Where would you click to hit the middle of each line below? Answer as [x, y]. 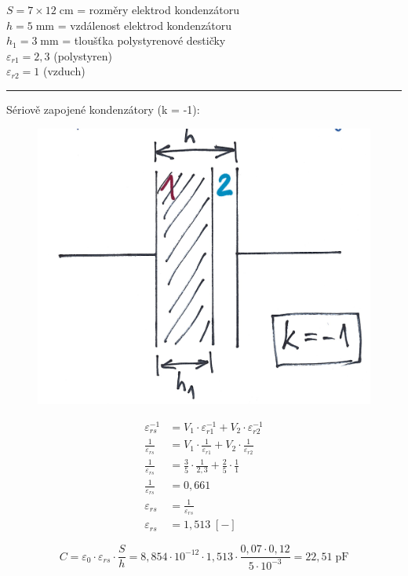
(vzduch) [64, 71]
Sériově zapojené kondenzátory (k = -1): [103, 109]
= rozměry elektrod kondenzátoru [158, 9]
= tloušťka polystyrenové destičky [144, 40]
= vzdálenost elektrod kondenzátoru [145, 25]
